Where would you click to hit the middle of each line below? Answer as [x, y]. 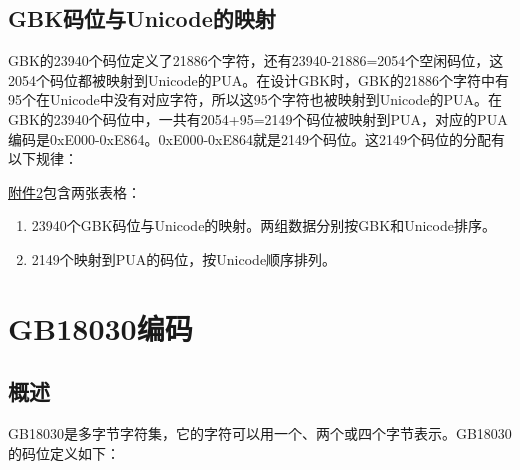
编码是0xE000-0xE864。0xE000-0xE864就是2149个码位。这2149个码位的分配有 [257, 138]
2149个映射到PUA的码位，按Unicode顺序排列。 [184, 258]
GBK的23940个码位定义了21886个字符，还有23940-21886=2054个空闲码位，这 [256, 60]
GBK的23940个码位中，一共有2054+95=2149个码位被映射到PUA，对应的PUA [258, 118]
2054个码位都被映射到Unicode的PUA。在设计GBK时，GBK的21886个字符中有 [258, 79]
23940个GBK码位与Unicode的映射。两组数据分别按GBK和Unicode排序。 [263, 225]
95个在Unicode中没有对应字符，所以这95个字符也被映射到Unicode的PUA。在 [255, 99]
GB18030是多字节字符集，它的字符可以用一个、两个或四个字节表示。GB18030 [260, 433]
